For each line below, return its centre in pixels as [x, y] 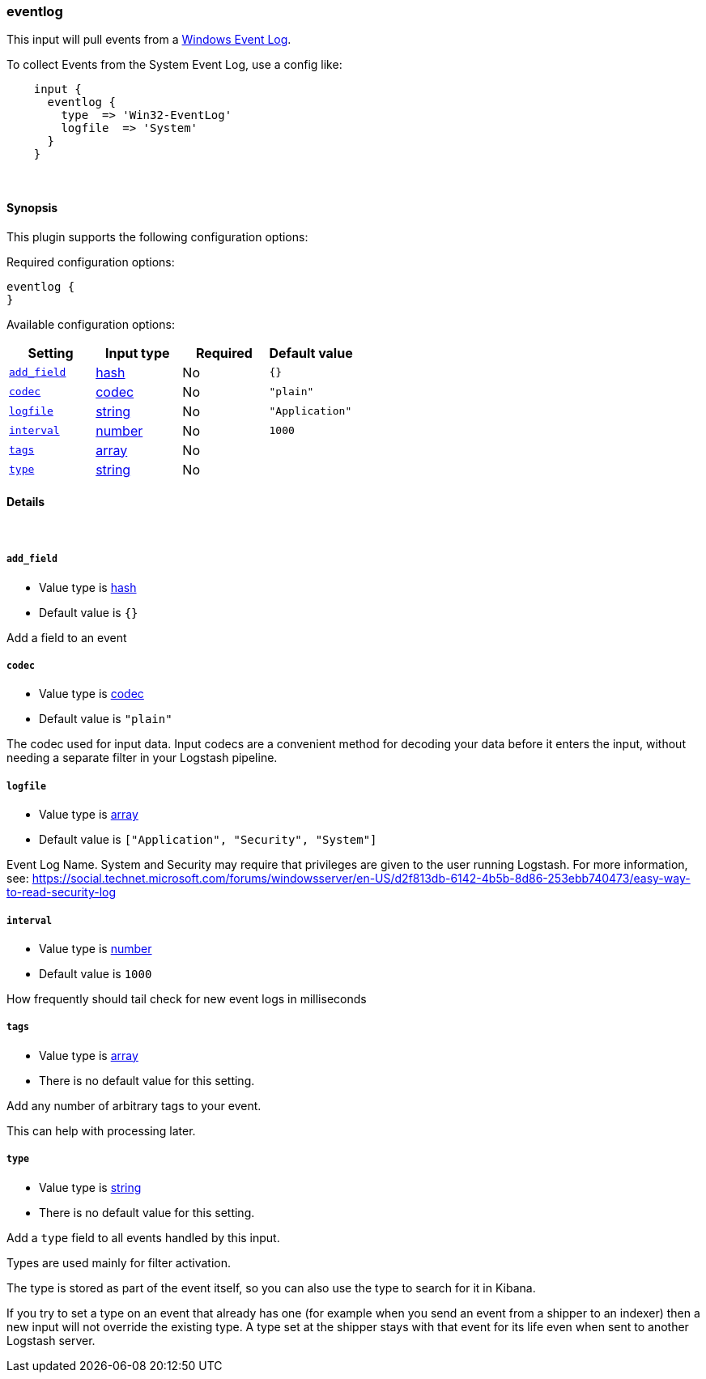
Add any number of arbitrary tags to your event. [134, 1105]
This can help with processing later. [101, 1130]
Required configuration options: [91, 262]
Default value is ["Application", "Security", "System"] [208, 840]
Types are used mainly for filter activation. [119, 1262]
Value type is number [96, 948]
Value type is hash [88, 587]
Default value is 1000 [96, 973]
